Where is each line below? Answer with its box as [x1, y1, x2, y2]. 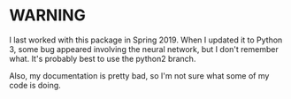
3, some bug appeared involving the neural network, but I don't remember [9, 43, 279, 54]
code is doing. [9, 80, 62, 90]
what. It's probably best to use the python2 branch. [9, 53, 196, 64]
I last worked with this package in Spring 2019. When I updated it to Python [9, 34, 283, 45]
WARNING [9, 5, 86, 26]
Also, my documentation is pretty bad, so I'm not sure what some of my [9, 70, 270, 80]
